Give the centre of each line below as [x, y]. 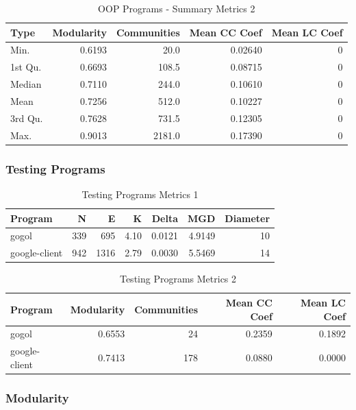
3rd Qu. [27, 118]
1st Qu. [26, 67]
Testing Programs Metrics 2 [178, 279]
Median [26, 84]
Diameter [247, 218]
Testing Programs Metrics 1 [140, 194]
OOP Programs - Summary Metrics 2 [177, 8]
